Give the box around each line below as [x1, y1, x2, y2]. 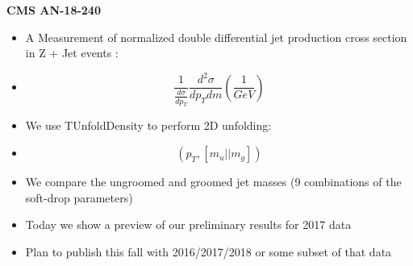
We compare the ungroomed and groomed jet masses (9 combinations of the [25, 173, 402, 190]
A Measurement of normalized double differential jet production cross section [25, 28, 407, 45]
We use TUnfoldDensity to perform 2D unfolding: [25, 117, 272, 134]
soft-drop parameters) [25, 189, 133, 206]
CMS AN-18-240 [6, 2, 101, 18]
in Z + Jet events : [25, 44, 119, 61]
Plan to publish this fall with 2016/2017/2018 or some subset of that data [25, 243, 392, 260]
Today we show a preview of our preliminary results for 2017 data [25, 216, 352, 233]
